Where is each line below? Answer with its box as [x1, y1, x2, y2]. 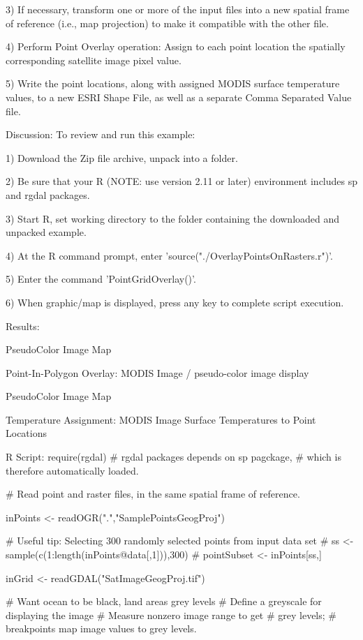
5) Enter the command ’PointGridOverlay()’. [6, 271, 196, 286]
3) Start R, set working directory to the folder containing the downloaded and [6, 211, 340, 225]
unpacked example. [6, 225, 87, 239]
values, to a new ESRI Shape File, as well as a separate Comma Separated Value [6, 89, 352, 104]
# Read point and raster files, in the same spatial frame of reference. [6, 486, 300, 501]
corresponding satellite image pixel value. [6, 52, 181, 67]
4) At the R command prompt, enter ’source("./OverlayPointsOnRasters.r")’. [6, 248, 333, 262]
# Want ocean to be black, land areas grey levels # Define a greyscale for [6, 594, 322, 609]
